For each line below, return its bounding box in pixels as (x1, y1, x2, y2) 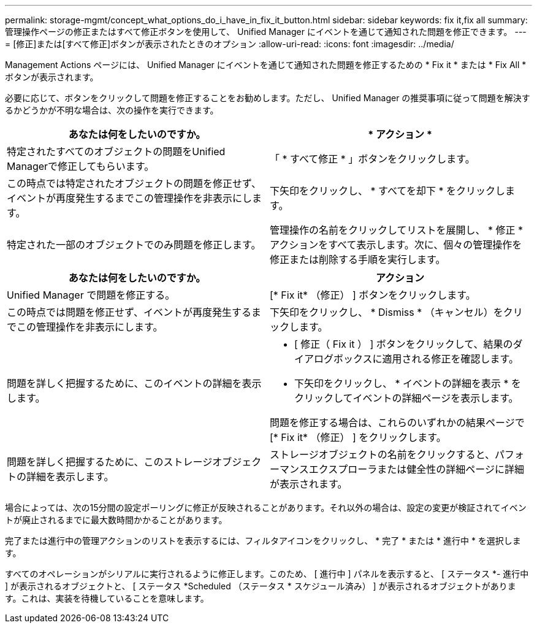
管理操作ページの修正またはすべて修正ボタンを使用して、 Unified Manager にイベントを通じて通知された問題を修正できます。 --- (5, 26, 527, 37)
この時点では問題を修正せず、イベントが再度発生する (7, 306, 251, 318)
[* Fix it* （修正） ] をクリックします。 (270, 431, 446, 443)
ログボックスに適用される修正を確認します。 (314, 353, 519, 365)
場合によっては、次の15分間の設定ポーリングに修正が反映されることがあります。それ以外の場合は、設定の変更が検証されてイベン (5, 502, 527, 513)
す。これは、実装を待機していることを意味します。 (5, 593, 209, 603)
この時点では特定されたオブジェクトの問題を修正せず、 (7, 177, 261, 190)
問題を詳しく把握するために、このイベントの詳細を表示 (7, 377, 262, 389)
